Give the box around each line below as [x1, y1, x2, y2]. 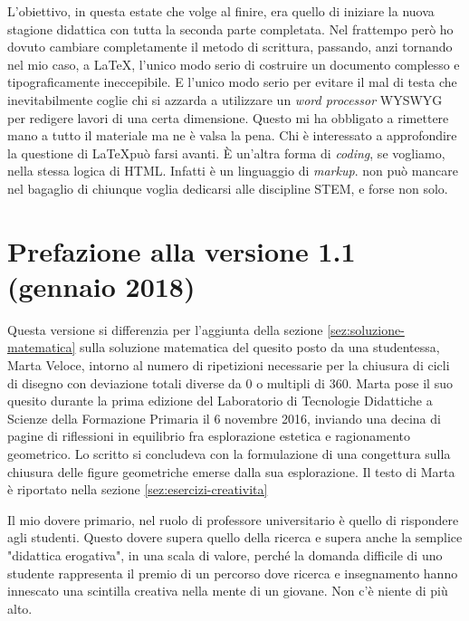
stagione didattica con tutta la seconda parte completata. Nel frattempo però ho [7, 19, 454, 38]
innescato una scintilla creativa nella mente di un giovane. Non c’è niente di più [7, 581, 448, 600]
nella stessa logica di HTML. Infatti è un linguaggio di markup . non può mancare [7, 161, 459, 180]
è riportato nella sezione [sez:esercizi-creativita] [7, 480, 268, 499]
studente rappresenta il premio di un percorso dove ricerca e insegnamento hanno [7, 563, 458, 582]
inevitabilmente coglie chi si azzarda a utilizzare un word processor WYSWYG [7, 90, 443, 109]
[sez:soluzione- [327, 320, 405, 339]
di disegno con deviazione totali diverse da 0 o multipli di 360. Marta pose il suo [7, 373, 453, 392]
